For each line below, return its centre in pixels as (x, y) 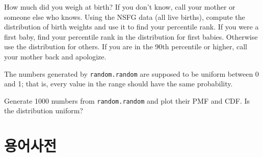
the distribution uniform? (44, 111)
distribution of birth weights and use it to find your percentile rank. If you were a (131, 27)
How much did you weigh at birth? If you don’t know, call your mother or (120, 7)
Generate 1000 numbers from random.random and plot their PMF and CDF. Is (127, 100)
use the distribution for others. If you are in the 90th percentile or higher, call (126, 46)
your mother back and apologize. (55, 56)
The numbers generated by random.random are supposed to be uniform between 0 (131, 73)
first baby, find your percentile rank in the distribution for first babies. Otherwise (131, 36)
